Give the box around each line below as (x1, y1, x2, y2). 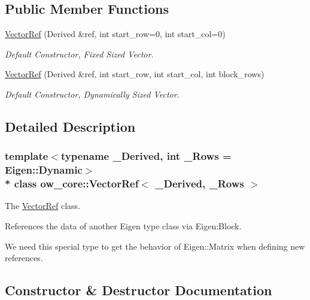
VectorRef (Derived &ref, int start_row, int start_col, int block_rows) (5, 68, 265, 80)
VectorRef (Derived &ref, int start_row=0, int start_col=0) (5, 28, 226, 40)
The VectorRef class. (5, 199, 80, 212)
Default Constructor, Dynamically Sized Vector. (5, 87, 180, 100)
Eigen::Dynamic (5, 162, 83, 177)
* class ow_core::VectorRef (5, 176, 139, 191)
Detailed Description (5, 117, 136, 135)
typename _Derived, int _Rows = (60, 149, 232, 163)
